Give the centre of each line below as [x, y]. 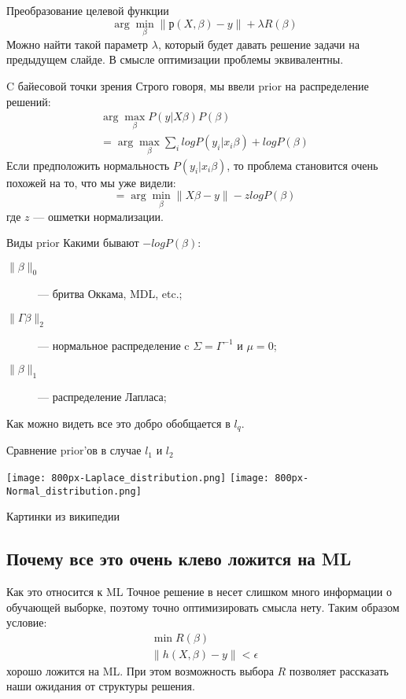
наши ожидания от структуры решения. [101, 686]
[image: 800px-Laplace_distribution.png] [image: [138, 478]
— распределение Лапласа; [102, 397]
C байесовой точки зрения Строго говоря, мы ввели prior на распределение [188, 86]
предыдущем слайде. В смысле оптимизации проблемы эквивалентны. [175, 59]
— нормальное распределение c [114, 345]
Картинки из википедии [63, 516]
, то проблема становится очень [303, 165]
